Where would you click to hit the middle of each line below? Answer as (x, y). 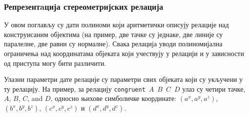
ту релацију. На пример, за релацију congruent (75, 88)
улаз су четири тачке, (214, 88)
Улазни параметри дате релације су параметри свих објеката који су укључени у (123, 79)
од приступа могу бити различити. (55, 63)
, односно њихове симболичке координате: (114, 98)
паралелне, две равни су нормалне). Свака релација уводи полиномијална (113, 44)
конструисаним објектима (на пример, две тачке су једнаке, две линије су (114, 34)
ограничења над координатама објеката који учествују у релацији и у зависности (124, 53)
